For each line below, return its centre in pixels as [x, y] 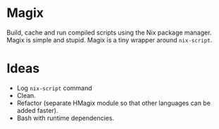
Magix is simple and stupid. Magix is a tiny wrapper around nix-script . [109, 39]
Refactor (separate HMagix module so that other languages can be [113, 103]
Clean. [26, 95]
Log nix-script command [54, 88]
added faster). [37, 110]
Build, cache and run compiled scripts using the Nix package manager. [109, 32]
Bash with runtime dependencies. [65, 118]
